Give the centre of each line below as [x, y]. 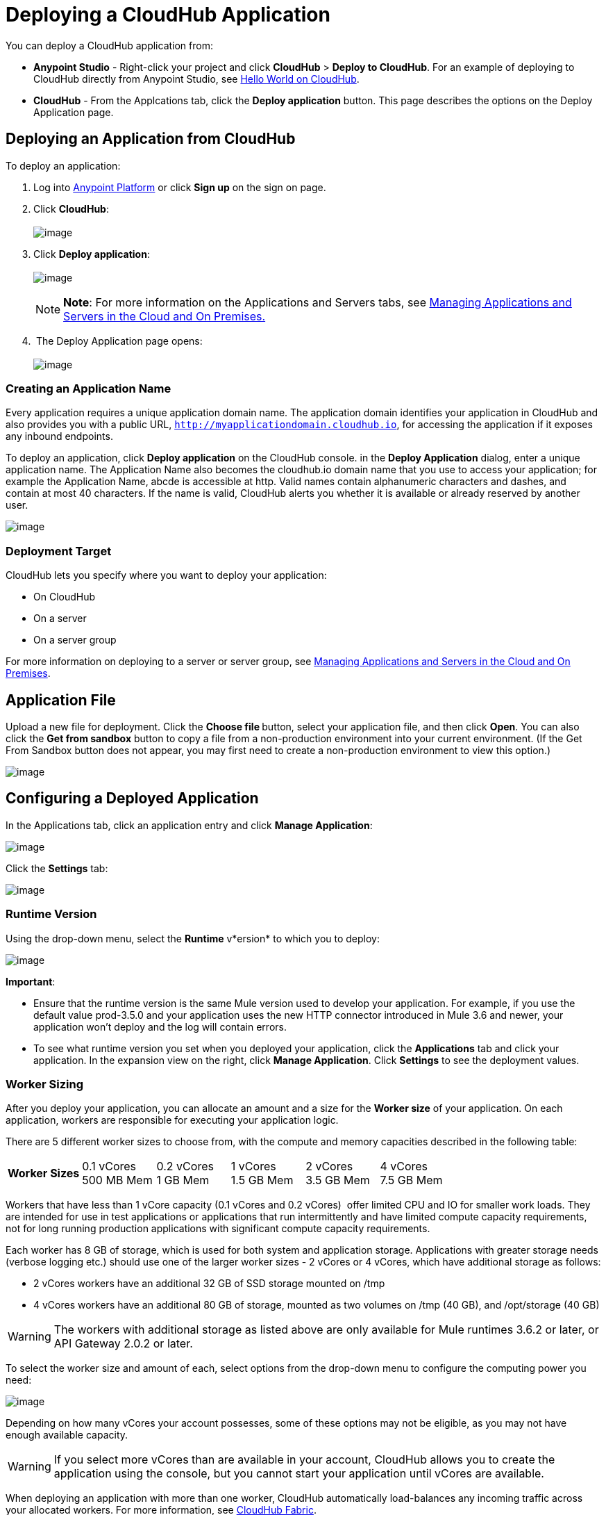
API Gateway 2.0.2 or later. [123, 1344]
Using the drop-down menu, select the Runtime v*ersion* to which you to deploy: [193, 938]
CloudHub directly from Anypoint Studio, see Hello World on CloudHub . [196, 79]
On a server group [75, 640]
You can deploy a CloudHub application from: [109, 45]
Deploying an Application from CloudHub [151, 139]
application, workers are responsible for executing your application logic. [172, 1120]
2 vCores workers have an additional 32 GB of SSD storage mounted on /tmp [209, 1284]
